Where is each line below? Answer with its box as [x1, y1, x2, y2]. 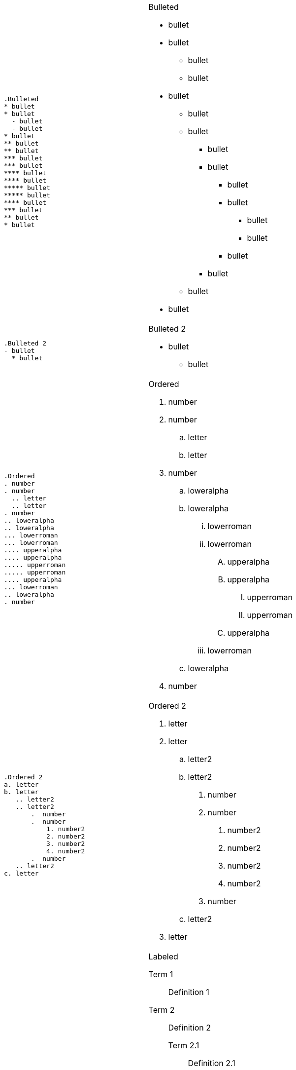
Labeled [148, 952, 178, 961]
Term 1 [148, 969, 173, 979]
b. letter [4, 788, 39, 796]
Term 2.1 [168, 1040, 199, 1050]
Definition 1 [168, 987, 209, 997]
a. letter [4, 781, 39, 788]
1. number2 [46, 825, 85, 833]
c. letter [4, 870, 39, 877]
